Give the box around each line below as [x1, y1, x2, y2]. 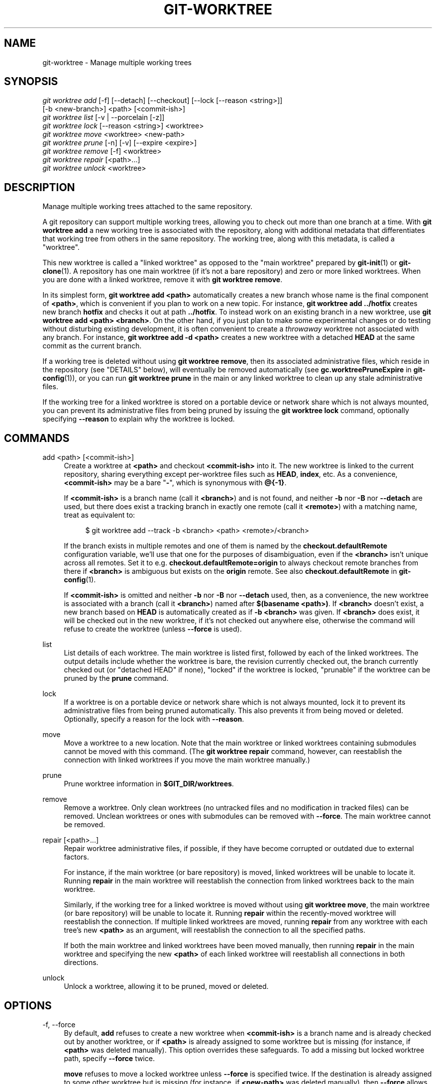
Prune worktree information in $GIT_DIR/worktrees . [64, 779, 234, 788]
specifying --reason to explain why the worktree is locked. [42, 415, 235, 424]
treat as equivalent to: [64, 511, 135, 520]
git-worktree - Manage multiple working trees [42, 58, 192, 67]
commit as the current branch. [42, 341, 142, 350]
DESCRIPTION [4, 181, 75, 194]
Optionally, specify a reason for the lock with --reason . [64, 715, 244, 724]
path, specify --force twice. [64, 1054, 155, 1063]
